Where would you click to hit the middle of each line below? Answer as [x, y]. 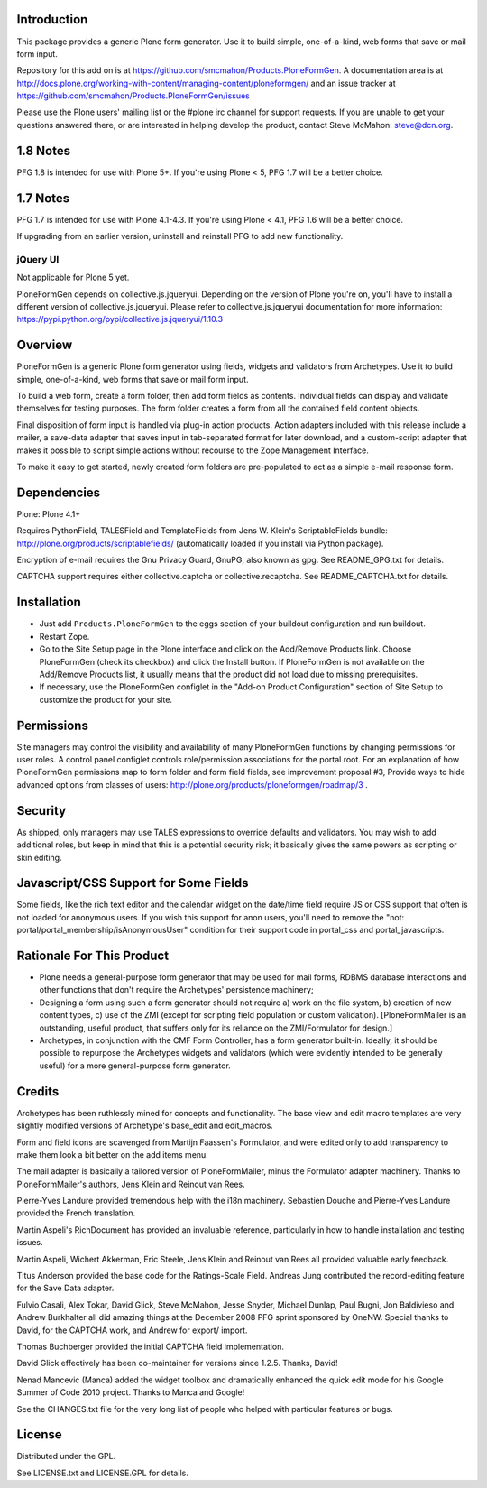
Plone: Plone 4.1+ [49, 513]
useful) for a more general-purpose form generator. [135, 1066]
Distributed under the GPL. [66, 1456]
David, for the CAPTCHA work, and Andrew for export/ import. [132, 1330]
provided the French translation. [76, 1213]
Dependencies [59, 492]
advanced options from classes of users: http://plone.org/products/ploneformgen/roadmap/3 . [193, 784]
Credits [38, 1091]
